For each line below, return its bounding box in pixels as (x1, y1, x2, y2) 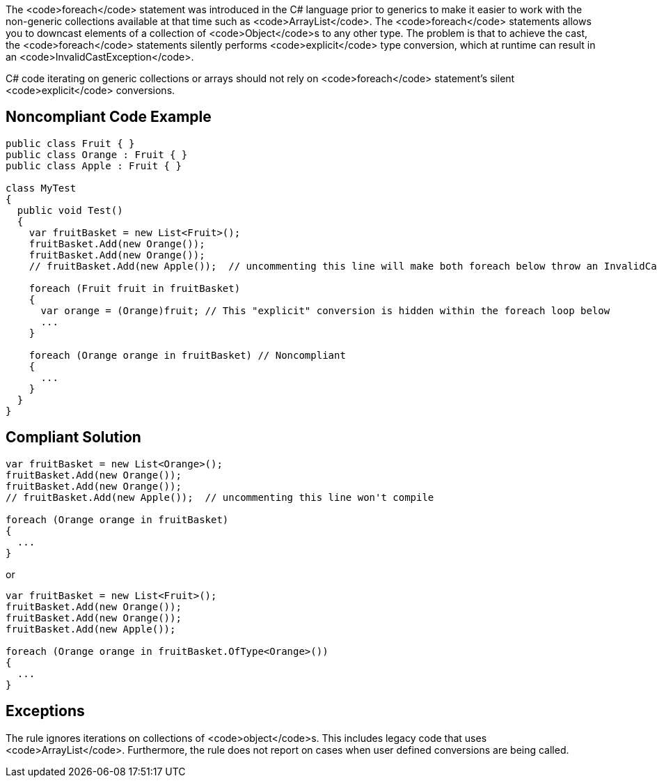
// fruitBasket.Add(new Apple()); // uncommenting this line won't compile (6, 491, 434, 503)
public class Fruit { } (6, 137, 135, 149)
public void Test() (17, 204, 123, 216)
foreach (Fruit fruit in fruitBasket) (29, 282, 241, 294)
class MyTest (6, 182, 77, 194)
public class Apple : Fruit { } (6, 160, 182, 171)
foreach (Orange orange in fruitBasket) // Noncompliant (29, 349, 346, 361)
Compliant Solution (6, 428, 141, 447)
